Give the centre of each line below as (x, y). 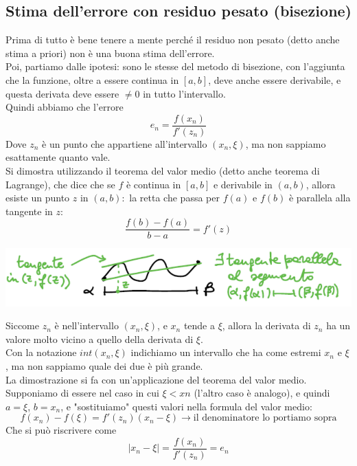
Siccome (22, 325)
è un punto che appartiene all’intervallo (125, 143)
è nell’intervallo (87, 325)
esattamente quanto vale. (58, 157)
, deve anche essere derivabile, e (275, 79)
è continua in (153, 184)
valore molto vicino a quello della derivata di (100, 339)
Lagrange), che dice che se (60, 184)
